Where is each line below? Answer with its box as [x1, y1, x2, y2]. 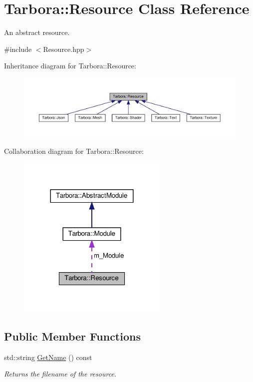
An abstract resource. [4, 27, 70, 37]
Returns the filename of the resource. [4, 369, 117, 379]
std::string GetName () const [4, 352, 92, 362]
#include [4, 43, 32, 54]
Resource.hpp [43, 43, 84, 54]
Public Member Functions [4, 328, 141, 344]
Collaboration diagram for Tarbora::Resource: [4, 145, 144, 156]
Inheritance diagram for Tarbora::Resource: [4, 60, 136, 71]
